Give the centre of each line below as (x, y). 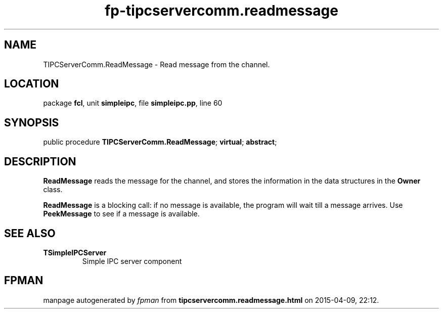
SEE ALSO (30, 233)
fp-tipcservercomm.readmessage (221, 11)
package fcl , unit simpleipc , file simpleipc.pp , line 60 (133, 103)
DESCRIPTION (40, 161)
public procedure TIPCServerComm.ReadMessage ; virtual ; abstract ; (160, 142)
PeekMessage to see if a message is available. (121, 214)
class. (53, 190)
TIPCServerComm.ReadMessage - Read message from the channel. (157, 64)
